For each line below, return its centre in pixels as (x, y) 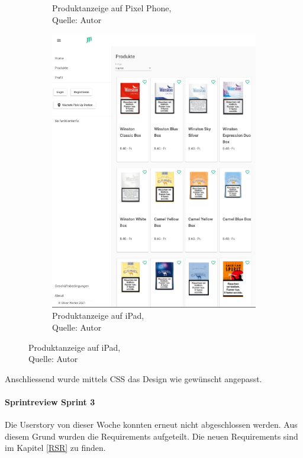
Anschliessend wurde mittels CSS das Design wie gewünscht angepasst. (133, 378)
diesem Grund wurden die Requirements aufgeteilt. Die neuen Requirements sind (151, 436)
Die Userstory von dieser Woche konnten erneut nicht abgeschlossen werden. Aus (151, 425)
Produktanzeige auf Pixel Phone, (112, 8)
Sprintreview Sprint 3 (50, 401)
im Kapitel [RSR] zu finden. (55, 448)
